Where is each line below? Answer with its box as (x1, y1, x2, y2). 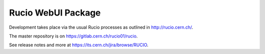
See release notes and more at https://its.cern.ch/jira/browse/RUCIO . (9, 42, 149, 48)
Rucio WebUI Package (9, 7, 101, 18)
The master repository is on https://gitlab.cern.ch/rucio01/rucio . (9, 33, 138, 39)
